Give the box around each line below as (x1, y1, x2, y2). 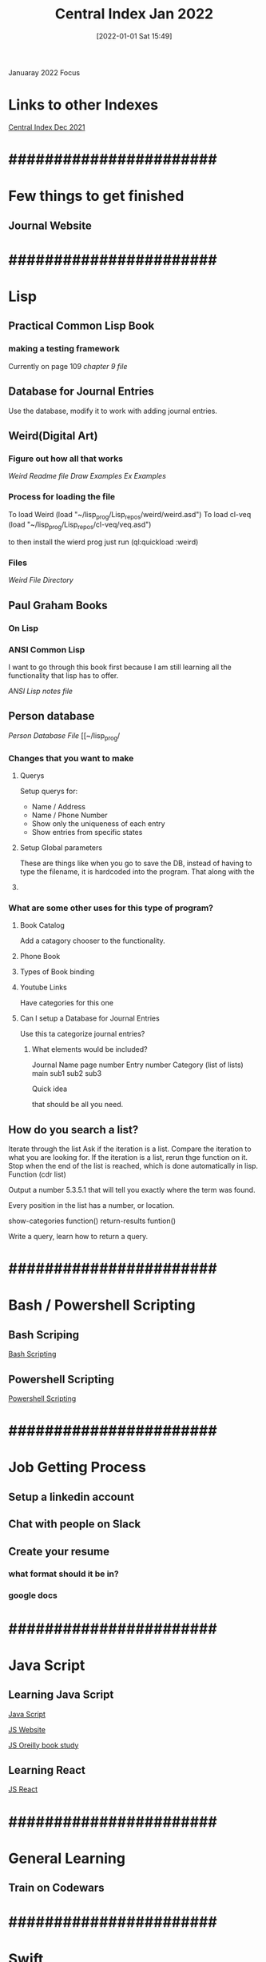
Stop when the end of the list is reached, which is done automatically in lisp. (8, 1162, 258, 1171)
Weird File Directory (8, 576, 73, 585)
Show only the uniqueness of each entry (31, 818, 165, 829)
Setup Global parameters (19, 842, 102, 853)
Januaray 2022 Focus (8, 67, 81, 77)
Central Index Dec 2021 (8, 122, 85, 132)
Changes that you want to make (8, 752, 134, 764)
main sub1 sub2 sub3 (31, 1069, 102, 1078)
